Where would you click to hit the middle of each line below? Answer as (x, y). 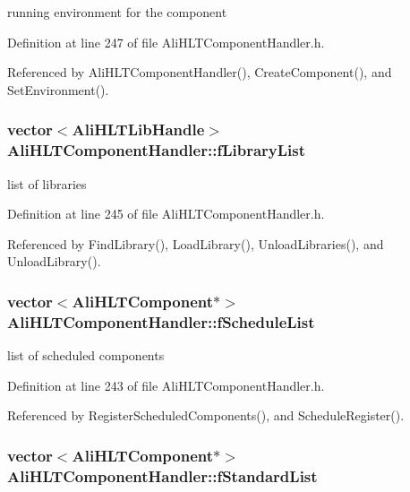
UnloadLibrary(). (54, 261)
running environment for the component (117, 12)
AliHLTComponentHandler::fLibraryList (156, 150)
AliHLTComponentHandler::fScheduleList (161, 321)
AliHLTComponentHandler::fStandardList (162, 475)
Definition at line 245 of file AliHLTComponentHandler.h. (166, 214)
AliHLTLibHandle (138, 129)
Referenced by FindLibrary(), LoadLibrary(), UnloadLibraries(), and (196, 243)
